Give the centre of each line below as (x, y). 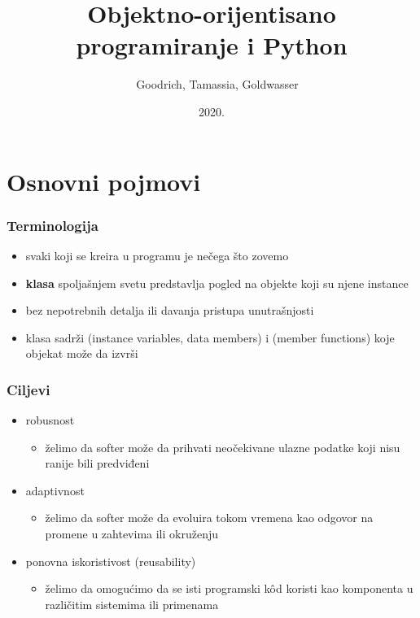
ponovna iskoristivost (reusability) (111, 561)
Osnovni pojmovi (104, 181)
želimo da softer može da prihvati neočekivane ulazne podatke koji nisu (223, 447)
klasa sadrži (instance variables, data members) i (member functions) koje (210, 337)
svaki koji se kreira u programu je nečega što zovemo (157, 255)
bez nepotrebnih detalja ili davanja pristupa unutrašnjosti (170, 310)
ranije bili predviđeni (97, 463)
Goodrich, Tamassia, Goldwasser (217, 84)
